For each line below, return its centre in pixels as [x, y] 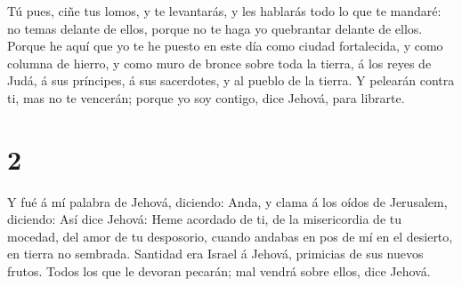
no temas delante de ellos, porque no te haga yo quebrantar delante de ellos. [215, 28]
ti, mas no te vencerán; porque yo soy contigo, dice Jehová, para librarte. [206, 97]
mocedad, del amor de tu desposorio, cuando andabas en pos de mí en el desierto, [230, 236]
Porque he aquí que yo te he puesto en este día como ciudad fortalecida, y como [225, 46]
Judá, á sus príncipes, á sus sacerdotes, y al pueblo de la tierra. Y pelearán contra [231, 80]
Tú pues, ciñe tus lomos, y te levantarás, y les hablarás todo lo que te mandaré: [224, 11]
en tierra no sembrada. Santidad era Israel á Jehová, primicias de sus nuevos [215, 254]
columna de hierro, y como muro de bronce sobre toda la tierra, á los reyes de [219, 63]
